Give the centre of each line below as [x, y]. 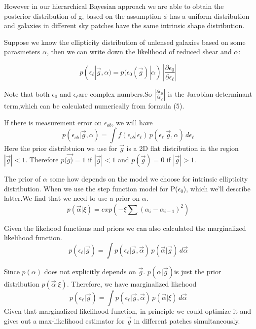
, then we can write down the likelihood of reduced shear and [139, 52]
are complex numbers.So [115, 93]
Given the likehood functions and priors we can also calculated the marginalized [125, 228]
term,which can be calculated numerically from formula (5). [94, 105]
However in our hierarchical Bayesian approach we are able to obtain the [114, 6]
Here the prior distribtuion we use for [61, 148]
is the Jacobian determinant [210, 93]
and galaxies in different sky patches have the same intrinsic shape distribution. [124, 25]
